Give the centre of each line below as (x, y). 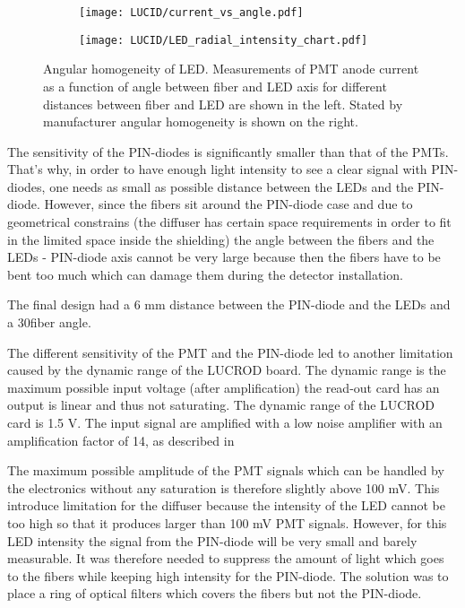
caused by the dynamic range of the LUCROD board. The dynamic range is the (227, 370)
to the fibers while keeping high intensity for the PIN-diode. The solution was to (228, 575)
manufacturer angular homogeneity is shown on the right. (201, 122)
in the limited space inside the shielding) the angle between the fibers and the (221, 239)
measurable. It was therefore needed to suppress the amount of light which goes (226, 558)
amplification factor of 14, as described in (121, 440)
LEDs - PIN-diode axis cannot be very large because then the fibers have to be (224, 257)
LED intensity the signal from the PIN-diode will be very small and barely (212, 540)
